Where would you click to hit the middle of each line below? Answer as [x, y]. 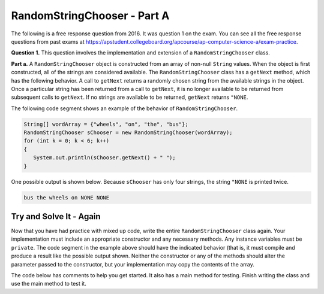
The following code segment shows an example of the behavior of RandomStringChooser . [124, 108]
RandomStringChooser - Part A [90, 16]
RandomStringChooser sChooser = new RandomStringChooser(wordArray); [128, 133]
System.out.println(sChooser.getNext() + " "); [105, 158]
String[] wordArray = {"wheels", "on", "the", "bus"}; [106, 124]
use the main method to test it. [49, 284]
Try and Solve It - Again [56, 216]
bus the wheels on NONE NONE [67, 197]
